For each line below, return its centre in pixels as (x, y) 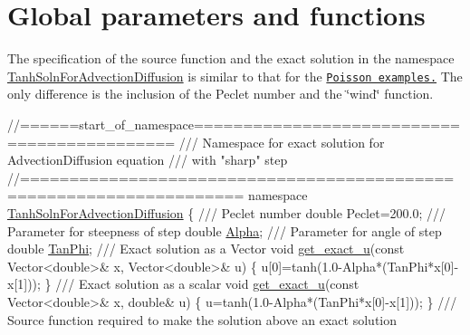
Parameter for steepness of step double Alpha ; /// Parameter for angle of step (225, 230)
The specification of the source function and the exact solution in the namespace (231, 58)
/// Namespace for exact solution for (282, 142)
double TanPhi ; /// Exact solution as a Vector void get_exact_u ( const (206, 249)
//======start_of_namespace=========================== (234, 124)
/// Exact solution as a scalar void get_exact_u (190, 284)
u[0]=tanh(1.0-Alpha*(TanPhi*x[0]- (360, 266)
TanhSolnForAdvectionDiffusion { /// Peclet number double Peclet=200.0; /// (227, 212)
